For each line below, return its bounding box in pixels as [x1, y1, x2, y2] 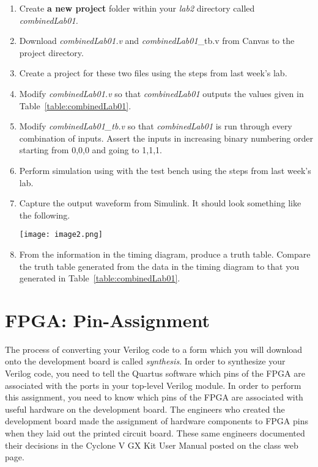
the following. [19, 208, 70, 221]
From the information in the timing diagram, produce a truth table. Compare [19, 247, 311, 260]
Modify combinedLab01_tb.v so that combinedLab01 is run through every [19, 120, 292, 132]
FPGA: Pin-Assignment [5, 307, 210, 332]
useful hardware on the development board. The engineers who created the [5, 402, 285, 415]
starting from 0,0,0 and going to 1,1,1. [19, 143, 162, 156]
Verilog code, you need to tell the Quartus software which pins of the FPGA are [5, 367, 305, 380]
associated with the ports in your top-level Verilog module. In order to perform [5, 378, 301, 391]
